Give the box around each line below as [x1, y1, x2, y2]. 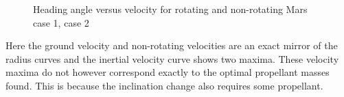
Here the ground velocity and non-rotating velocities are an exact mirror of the [5, 38, 338, 53]
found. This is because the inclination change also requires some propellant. [5, 78, 323, 92]
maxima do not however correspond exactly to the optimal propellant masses [5, 65, 330, 79]
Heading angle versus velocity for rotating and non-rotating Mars [33, 2, 308, 16]
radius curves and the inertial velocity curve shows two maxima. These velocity [5, 51, 339, 66]
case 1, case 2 [33, 15, 89, 29]
